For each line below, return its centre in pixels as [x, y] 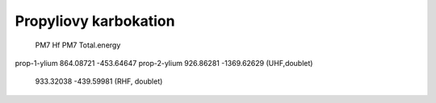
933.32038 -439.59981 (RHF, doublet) [99, 81]
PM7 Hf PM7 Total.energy [78, 45]
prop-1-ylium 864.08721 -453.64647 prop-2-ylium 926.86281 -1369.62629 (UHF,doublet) [164, 63]
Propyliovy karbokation [95, 21]
